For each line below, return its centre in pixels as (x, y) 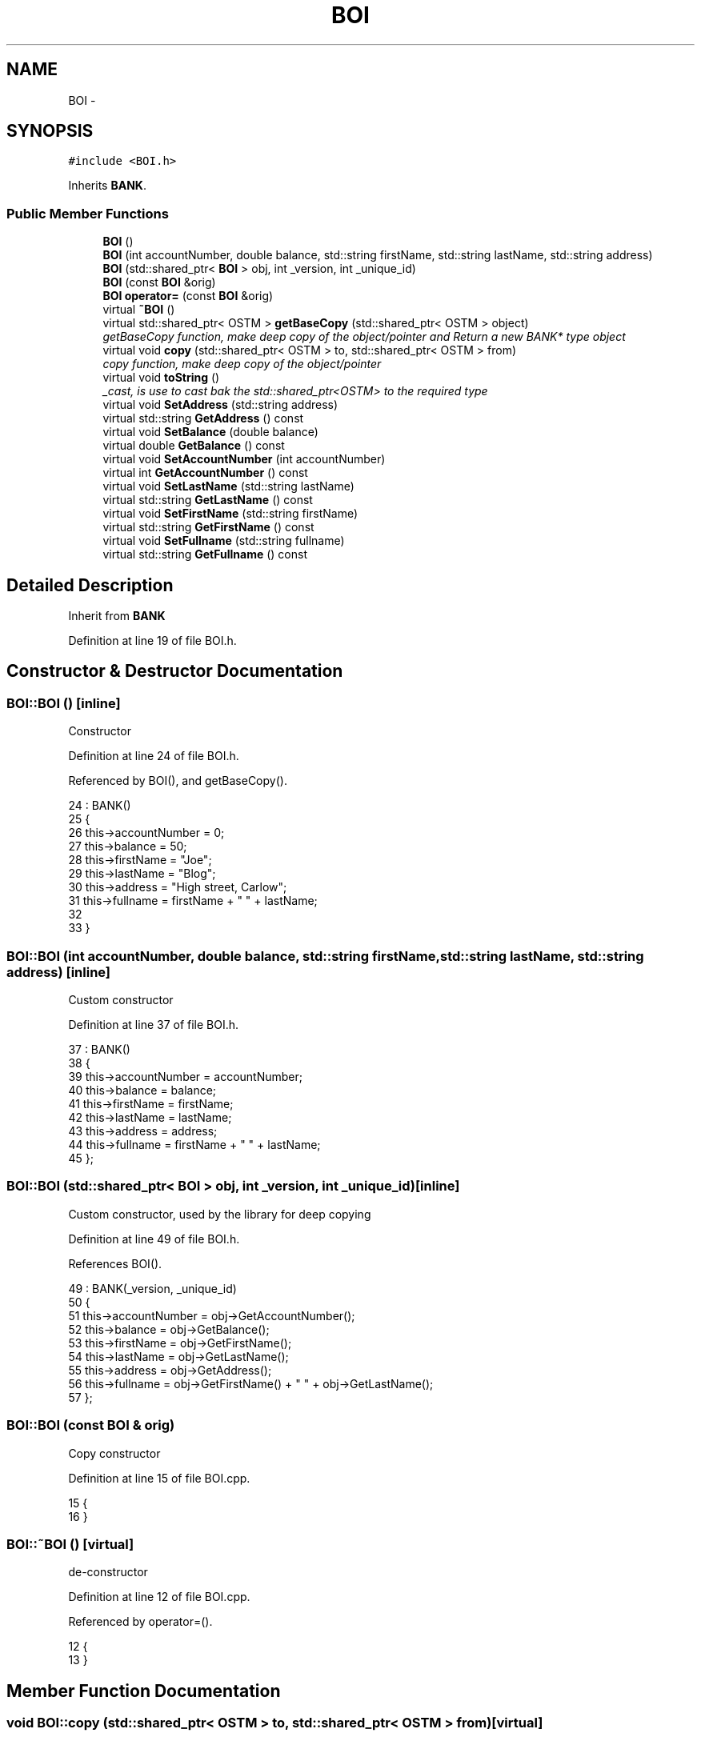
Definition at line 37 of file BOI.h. (154, 1025)
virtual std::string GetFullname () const (205, 554)
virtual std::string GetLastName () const (208, 500)
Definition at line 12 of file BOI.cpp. (159, 1597)
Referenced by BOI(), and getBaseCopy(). (178, 781)
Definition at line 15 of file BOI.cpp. (159, 1478)
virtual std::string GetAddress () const (203, 418)
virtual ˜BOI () (139, 310)
